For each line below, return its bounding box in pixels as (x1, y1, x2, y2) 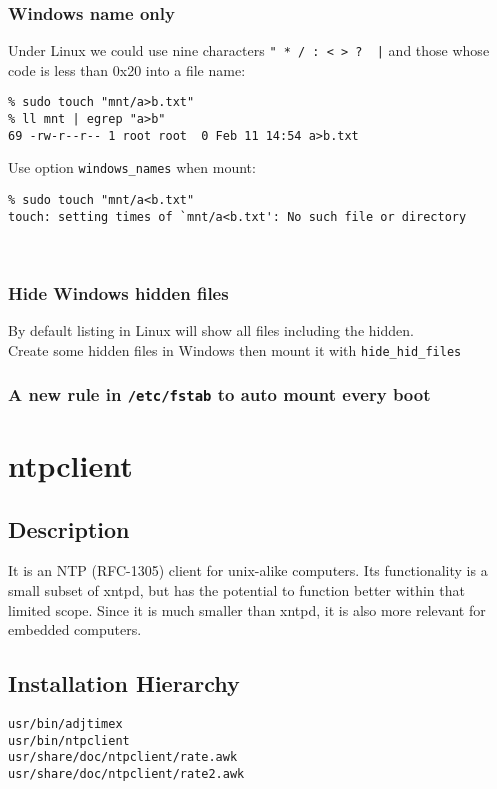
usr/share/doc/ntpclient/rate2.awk (8, 767, 245, 781)
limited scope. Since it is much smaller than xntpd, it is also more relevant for (8, 599, 486, 620)
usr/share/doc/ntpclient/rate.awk (8, 750, 238, 765)
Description (8, 513, 130, 544)
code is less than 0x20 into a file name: (8, 59, 246, 80)
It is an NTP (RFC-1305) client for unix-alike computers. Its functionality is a (8, 560, 488, 581)
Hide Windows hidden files (8, 280, 229, 305)
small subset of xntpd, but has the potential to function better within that (8, 580, 465, 601)
